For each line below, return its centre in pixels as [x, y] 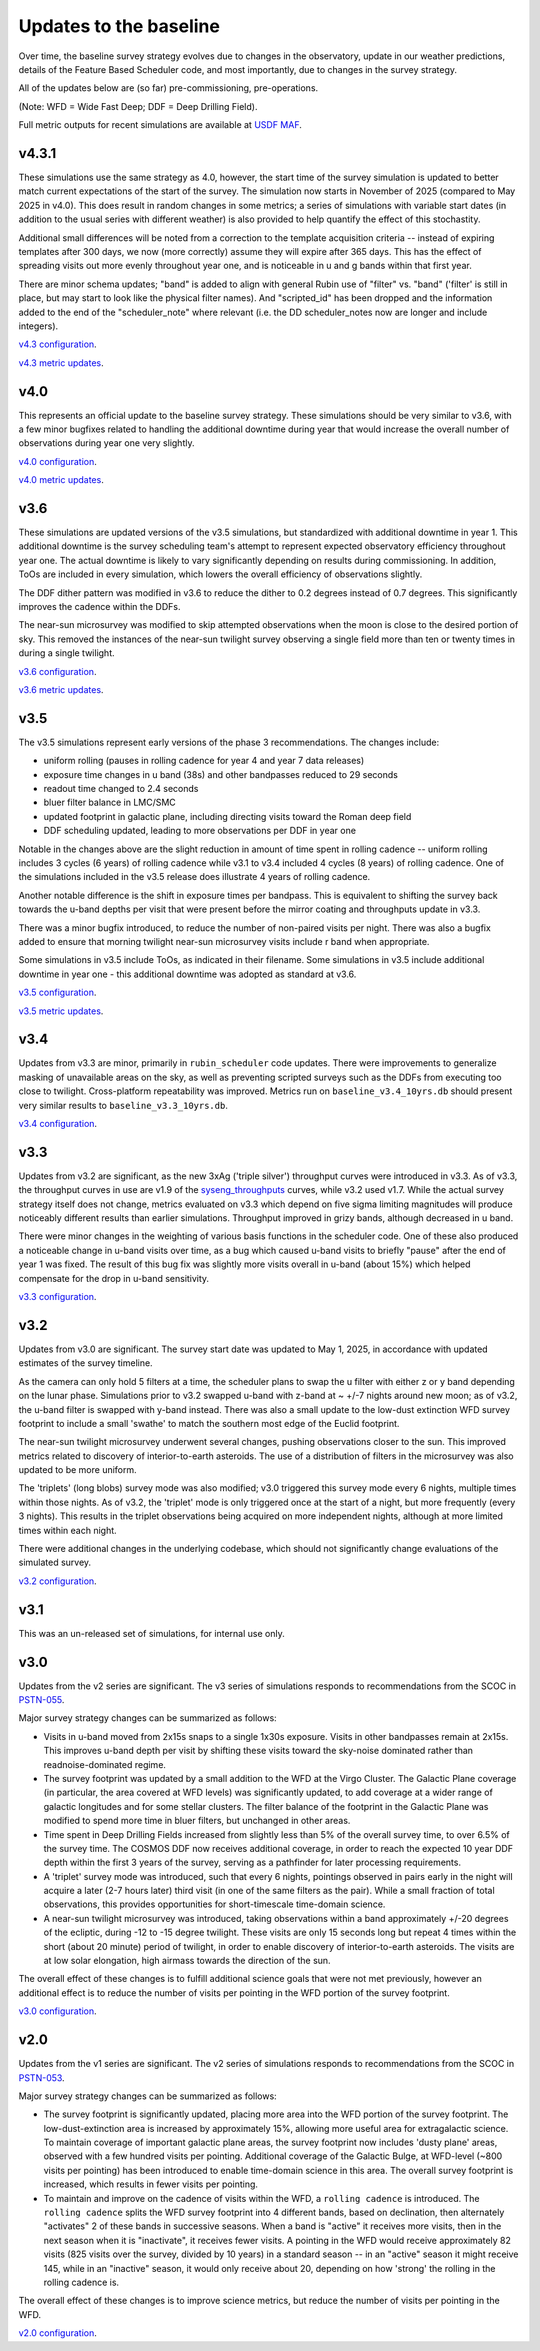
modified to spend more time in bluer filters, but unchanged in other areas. [197, 1821]
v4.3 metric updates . [61, 362]
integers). [38, 326]
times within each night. [67, 1530]
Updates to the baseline [119, 26]
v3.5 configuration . [57, 992]
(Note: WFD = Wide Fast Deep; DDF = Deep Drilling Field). [138, 106]
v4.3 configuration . [57, 344]
